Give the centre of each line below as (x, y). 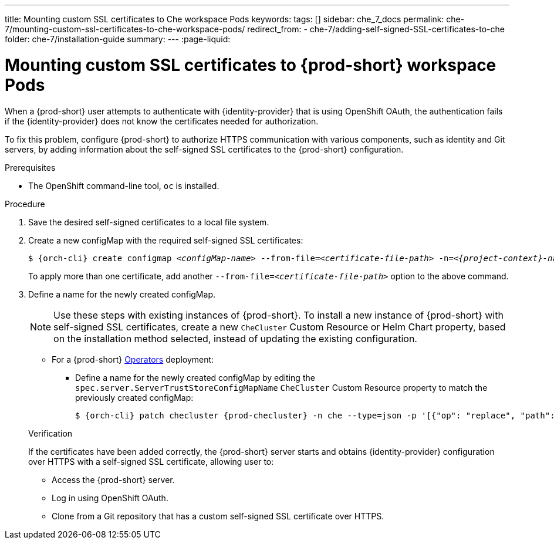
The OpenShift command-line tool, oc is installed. (124, 185)
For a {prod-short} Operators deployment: (133, 359)
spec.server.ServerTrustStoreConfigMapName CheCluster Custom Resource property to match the (281, 387)
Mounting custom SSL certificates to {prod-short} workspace (251, 65)
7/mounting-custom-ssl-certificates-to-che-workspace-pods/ (125, 29)
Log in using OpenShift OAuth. (110, 498)
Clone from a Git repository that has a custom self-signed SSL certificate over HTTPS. (218, 516)
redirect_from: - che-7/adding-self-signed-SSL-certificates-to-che (376, 29)
